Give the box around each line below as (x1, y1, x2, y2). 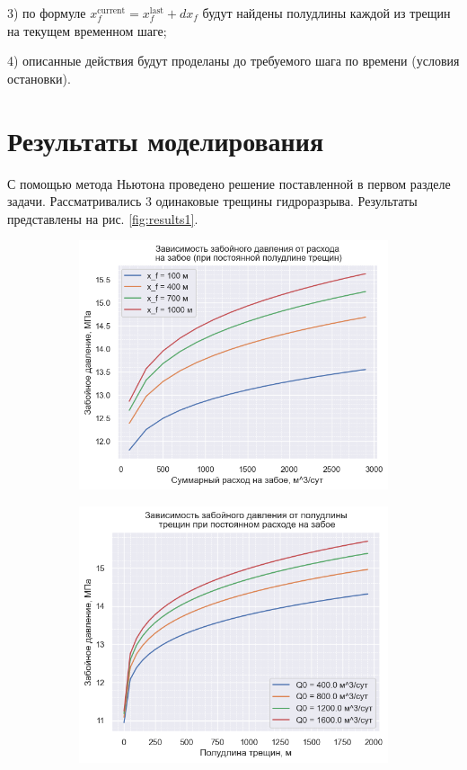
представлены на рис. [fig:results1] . (7, 209, 198, 228)
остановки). (7, 68, 71, 87)
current (97, 5, 126, 15)
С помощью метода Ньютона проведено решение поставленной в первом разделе (7, 174, 451, 192)
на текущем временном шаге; (7, 21, 167, 40)
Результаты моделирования (7, 121, 324, 158)
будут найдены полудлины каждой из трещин (202, 4, 451, 22)
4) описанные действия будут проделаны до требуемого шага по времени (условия (7, 51, 460, 70)
